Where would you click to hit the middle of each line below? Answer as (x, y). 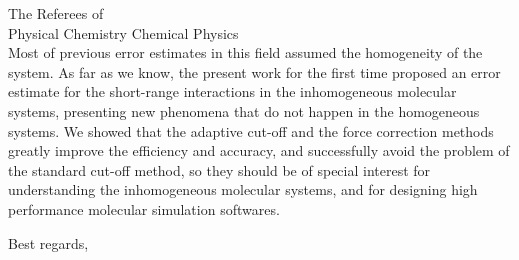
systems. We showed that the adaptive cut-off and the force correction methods (251, 130)
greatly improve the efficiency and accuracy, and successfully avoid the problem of (259, 150)
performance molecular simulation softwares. (144, 208)
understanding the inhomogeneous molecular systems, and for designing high (243, 189)
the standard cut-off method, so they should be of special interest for (219, 169)
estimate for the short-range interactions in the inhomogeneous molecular (232, 91)
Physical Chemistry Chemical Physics (123, 32)
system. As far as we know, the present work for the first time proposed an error (254, 71)
